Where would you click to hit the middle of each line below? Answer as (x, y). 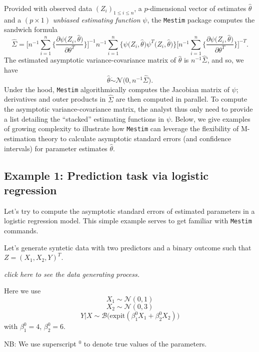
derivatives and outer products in (55, 99)
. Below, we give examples (210, 118)
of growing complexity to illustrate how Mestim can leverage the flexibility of (121, 128)
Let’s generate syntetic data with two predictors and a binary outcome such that (128, 247)
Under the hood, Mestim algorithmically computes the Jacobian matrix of (117, 89)
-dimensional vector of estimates (197, 8)
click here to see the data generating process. (72, 274)
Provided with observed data (48, 8)
